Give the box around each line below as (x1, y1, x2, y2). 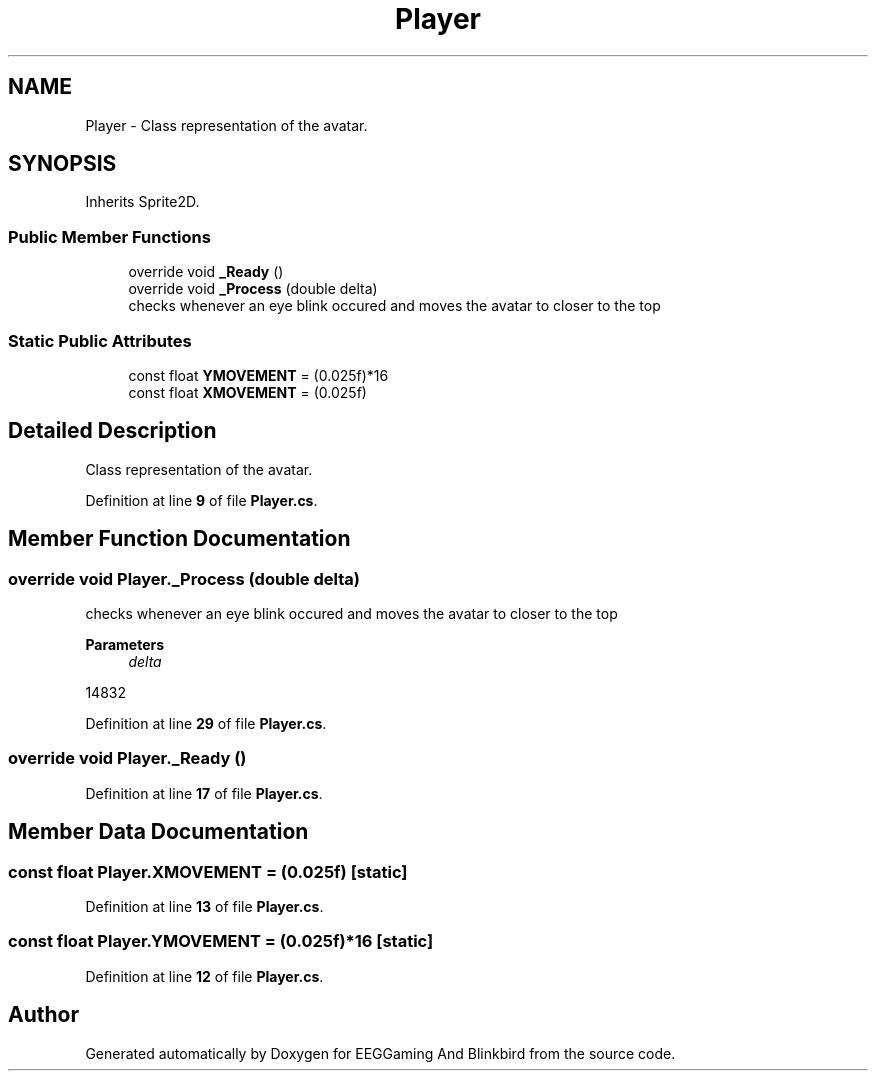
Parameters (85, 636, 165, 653)
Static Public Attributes (8, 330, 192, 351)
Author (8, 1002, 79, 1028)
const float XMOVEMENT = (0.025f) (128, 383, 367, 401)
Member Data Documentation (8, 819, 309, 845)
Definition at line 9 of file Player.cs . (85, 491, 318, 509)
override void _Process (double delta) (128, 280, 378, 298)
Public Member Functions (8, 226, 211, 247)
